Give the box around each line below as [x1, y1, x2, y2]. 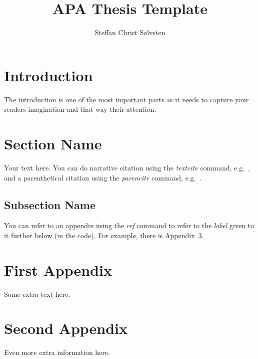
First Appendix [4, 259, 112, 280]
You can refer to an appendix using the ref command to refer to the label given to [4, 220, 254, 231]
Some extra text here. [4, 288, 70, 299]
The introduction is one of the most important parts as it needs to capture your [4, 94, 249, 104]
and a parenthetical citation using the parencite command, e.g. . [4, 172, 201, 183]
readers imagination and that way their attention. [4, 104, 156, 114]
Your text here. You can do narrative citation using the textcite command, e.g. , [4, 162, 250, 172]
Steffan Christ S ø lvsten [94, 27, 165, 38]
